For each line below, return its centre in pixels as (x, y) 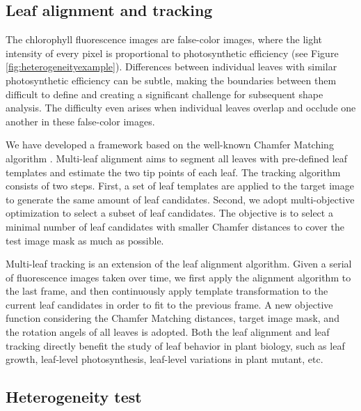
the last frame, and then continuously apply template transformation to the (167, 291)
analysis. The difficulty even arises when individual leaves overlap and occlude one (181, 108)
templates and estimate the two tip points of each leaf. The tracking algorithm (173, 172)
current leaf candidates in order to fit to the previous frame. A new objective (169, 304)
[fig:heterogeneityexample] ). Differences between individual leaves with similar (171, 67)
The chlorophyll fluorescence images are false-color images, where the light (164, 39)
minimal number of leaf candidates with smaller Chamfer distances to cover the (175, 226)
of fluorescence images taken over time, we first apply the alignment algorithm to (178, 277)
